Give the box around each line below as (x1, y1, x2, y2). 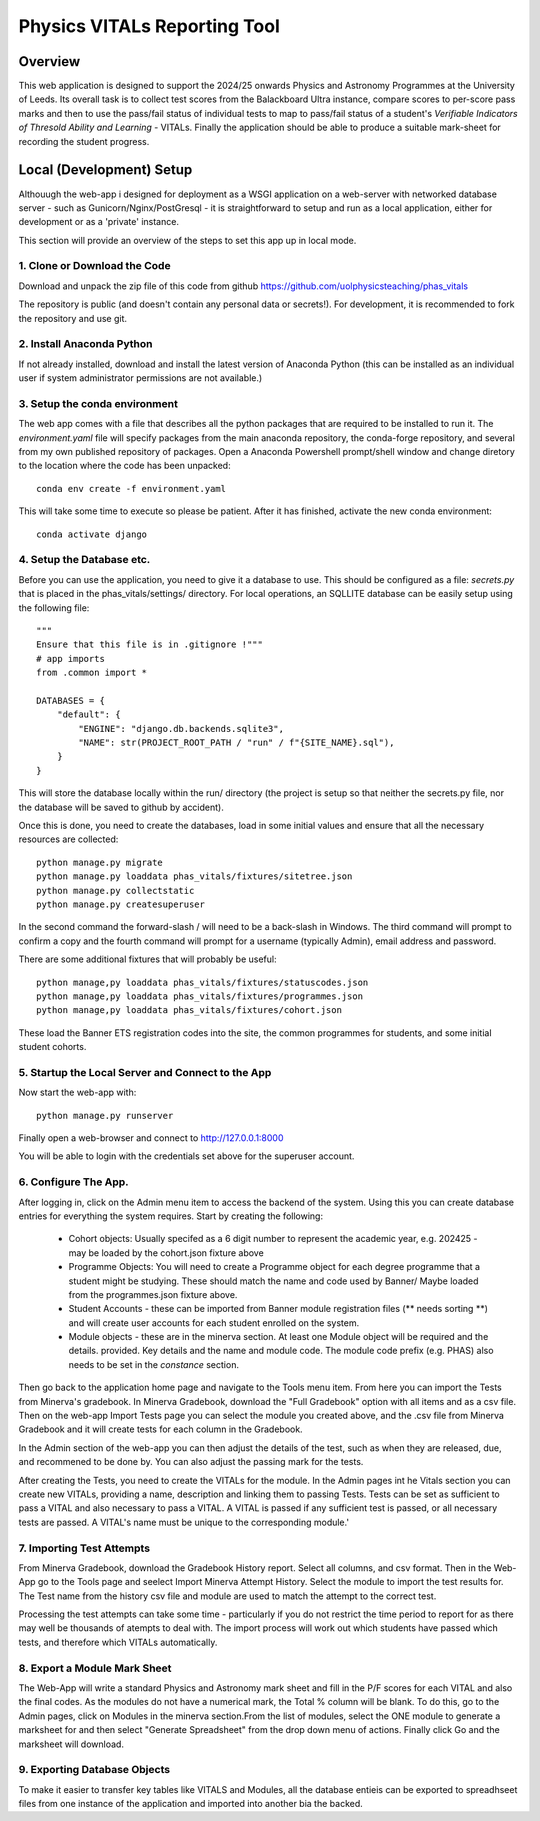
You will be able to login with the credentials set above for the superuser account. (18, 1150, 355, 1162)
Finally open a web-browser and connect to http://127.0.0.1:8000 (18, 1132, 284, 1144)
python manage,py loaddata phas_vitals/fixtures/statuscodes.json (36, 976, 369, 988)
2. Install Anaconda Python (18, 337, 153, 351)
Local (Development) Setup (18, 161, 193, 179)
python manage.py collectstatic (36, 885, 195, 896)
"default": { (56, 709, 121, 720)
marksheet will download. (18, 1738, 125, 1750)
